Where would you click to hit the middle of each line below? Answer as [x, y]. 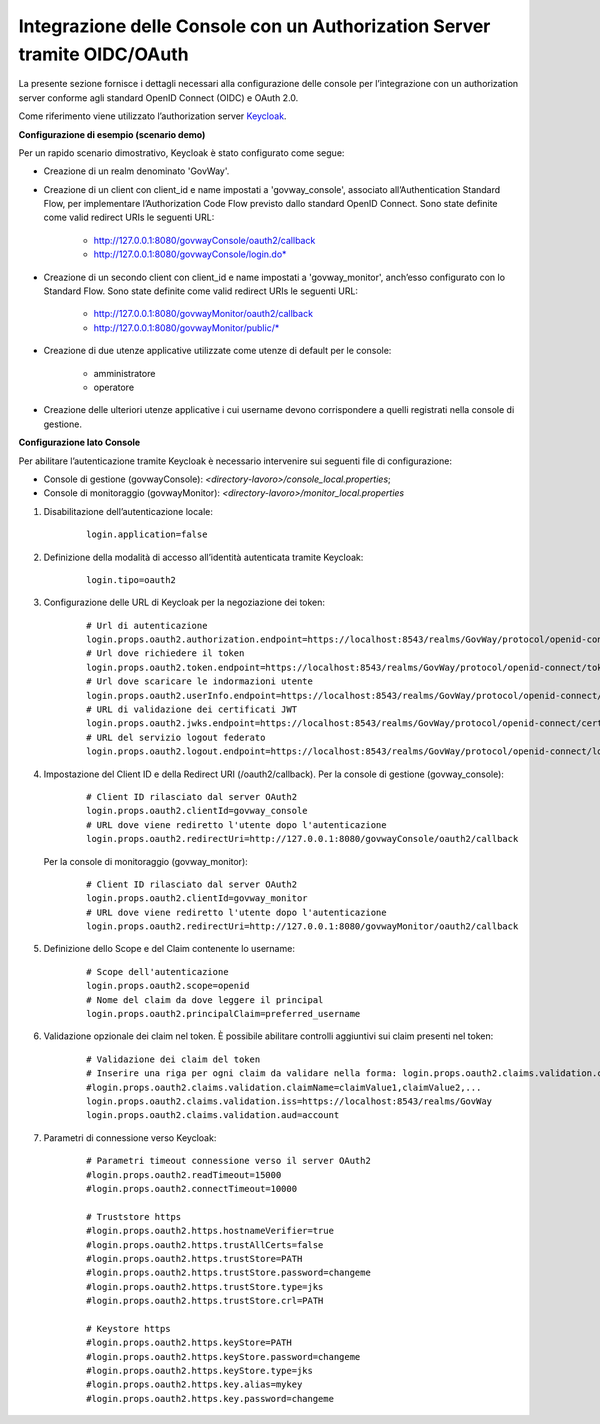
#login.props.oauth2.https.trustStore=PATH [194, 1258]
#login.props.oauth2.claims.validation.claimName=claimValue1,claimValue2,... [284, 1087]
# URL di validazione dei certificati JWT [192, 709]
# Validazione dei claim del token [173, 1059]
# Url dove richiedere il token [165, 653]
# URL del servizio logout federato [176, 737]
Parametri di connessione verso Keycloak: [130, 1137]
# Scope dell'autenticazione [157, 971]
